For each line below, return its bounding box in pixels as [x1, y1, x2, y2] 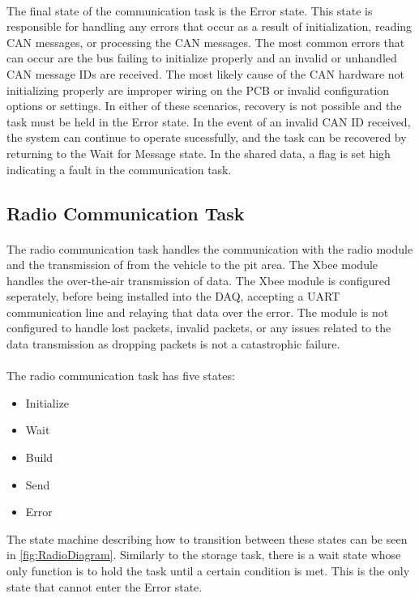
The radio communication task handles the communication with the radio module [6, 240, 413, 257]
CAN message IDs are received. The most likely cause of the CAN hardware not [6, 65, 405, 82]
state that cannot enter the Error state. [6, 578, 203, 595]
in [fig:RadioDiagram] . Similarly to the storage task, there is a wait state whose [6, 546, 401, 563]
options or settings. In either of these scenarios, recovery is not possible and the [6, 97, 402, 114]
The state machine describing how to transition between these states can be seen [6, 530, 408, 547]
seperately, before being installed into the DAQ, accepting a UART [6, 288, 340, 305]
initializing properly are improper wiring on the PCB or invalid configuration [6, 81, 390, 98]
